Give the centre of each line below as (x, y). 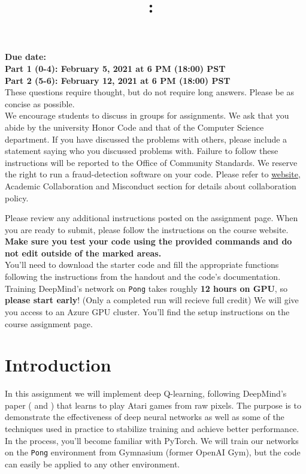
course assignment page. (49, 323)
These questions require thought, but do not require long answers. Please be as (150, 92)
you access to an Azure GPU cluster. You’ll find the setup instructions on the (147, 311)
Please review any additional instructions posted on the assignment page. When (152, 218)
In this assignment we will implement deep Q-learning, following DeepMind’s (146, 393)
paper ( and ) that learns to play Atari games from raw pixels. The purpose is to (153, 405)
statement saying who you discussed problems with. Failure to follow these (142, 151)
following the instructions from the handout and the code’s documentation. (143, 277)
